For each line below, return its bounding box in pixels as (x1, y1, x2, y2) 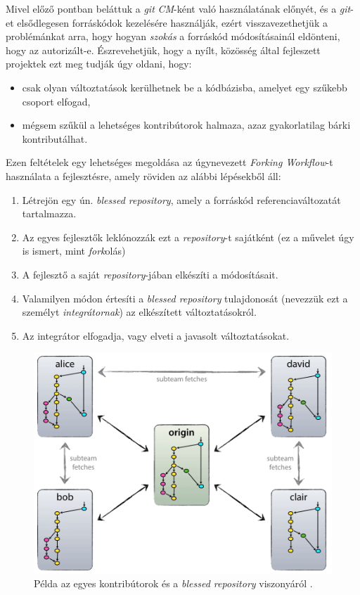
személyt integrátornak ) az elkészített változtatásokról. (22, 305, 257, 319)
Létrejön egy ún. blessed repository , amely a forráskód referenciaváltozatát (22, 192, 341, 207)
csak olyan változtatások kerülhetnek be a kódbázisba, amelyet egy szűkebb (22, 79, 347, 94)
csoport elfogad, (22, 94, 91, 108)
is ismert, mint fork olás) (22, 243, 126, 258)
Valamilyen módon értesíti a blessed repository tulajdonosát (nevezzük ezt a (22, 290, 348, 305)
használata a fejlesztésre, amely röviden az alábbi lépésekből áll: (6, 168, 281, 183)
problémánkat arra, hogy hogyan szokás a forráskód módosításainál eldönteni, (6, 29, 340, 44)
